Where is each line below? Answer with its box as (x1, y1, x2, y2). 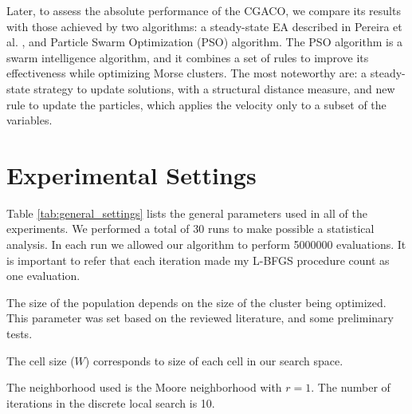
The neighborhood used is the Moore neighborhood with (6, 379, 282, 396)
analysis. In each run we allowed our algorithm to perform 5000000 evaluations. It (6, 236, 406, 253)
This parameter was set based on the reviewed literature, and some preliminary (6, 310, 394, 326)
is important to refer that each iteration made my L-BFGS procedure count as (6, 251, 390, 268)
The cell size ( (6, 352, 75, 369)
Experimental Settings (6, 158, 257, 191)
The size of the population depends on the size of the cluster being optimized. (6, 294, 386, 310)
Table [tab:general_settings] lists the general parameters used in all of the (6, 204, 367, 221)
